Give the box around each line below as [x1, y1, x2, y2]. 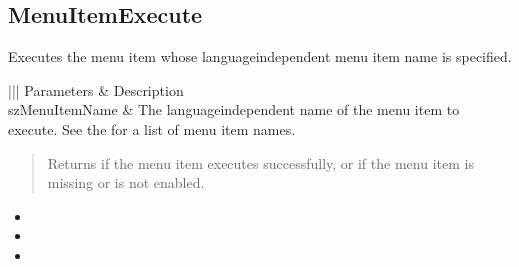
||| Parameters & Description [8, 79, 184, 100]
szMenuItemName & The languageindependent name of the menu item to [8, 99, 460, 120]
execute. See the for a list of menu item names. [8, 118, 296, 139]
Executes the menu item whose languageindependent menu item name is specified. [8, 46, 512, 67]
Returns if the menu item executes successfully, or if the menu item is [47, 152, 474, 173]
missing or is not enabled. [47, 172, 205, 193]
